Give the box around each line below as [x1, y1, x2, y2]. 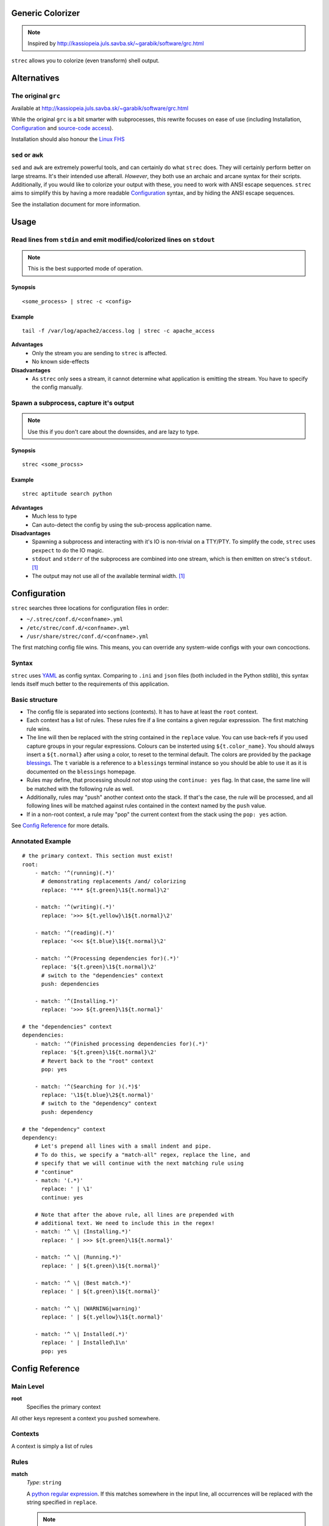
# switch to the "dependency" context [41, 1100, 158, 1107]
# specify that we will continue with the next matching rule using [34, 1160, 244, 1167]
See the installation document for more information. [11, 200, 141, 208]
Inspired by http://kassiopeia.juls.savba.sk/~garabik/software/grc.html [27, 40, 204, 47]
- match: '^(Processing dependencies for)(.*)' [34, 955, 180, 961]
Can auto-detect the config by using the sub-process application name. [32, 521, 212, 528]
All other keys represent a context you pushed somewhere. [11, 1414, 160, 1422]
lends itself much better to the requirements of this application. [11, 680, 169, 687]
